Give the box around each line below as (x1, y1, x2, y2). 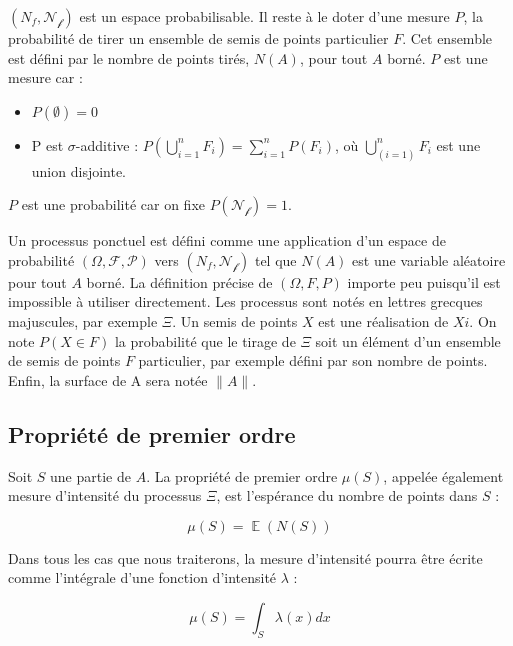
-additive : (75, 134, 139, 155)
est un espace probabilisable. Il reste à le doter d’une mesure (79, 6, 450, 26)
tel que (254, 249, 297, 270)
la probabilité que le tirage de (114, 330, 296, 351)
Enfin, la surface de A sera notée (8, 369, 208, 390)
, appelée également (383, 465, 504, 486)
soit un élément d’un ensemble (315, 330, 501, 351)
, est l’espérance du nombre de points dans (216, 485, 478, 506)
